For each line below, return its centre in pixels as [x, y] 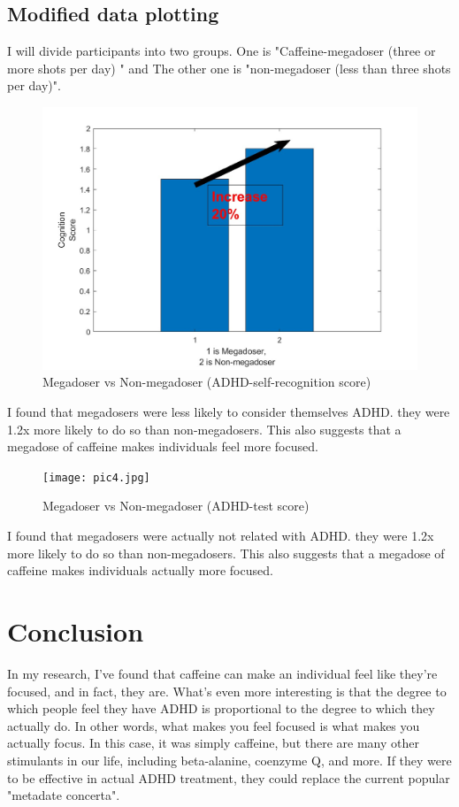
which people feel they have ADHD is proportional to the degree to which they [221, 708]
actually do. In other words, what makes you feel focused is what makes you [214, 725]
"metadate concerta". [64, 795]
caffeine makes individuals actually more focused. [140, 570]
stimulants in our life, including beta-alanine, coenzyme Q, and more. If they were [229, 760]
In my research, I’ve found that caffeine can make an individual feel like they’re [222, 673]
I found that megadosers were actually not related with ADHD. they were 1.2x [221, 536]
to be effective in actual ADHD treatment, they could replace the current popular [229, 777]
